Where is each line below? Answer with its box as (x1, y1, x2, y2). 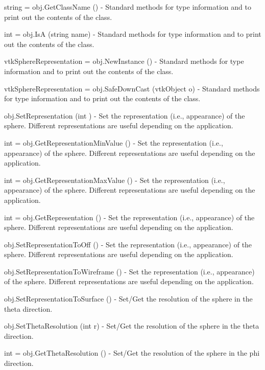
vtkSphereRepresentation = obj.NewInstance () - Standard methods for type (4, 56, 244, 66)
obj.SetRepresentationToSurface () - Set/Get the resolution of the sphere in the (4, 293, 253, 304)
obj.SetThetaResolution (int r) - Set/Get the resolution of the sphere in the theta (4, 320, 259, 331)
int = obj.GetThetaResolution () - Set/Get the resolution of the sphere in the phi (4, 348, 260, 358)
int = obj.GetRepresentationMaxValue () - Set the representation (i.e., (4, 174, 225, 185)
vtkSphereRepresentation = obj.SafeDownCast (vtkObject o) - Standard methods (4, 83, 260, 94)
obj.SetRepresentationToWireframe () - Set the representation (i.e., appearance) (4, 266, 255, 276)
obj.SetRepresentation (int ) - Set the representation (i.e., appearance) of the (4, 110, 245, 121)
